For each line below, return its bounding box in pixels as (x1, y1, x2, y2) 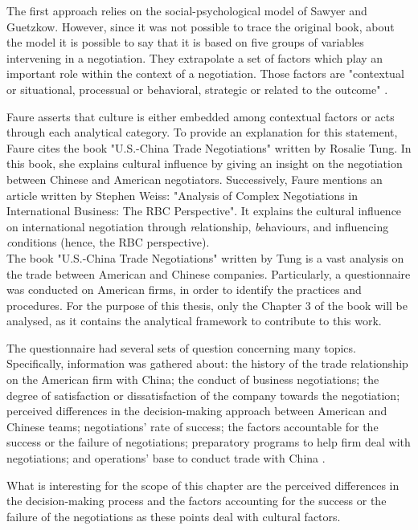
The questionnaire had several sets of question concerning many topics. (6, 339, 356, 356)
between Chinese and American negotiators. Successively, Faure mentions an (6, 170, 383, 187)
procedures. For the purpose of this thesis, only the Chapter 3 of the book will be (6, 296, 408, 313)
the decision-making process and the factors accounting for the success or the (6, 492, 387, 509)
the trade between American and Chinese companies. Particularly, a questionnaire (6, 265, 411, 282)
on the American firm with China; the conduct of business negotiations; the (6, 371, 379, 388)
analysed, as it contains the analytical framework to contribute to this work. (6, 312, 382, 329)
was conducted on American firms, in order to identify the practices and (6, 281, 362, 298)
